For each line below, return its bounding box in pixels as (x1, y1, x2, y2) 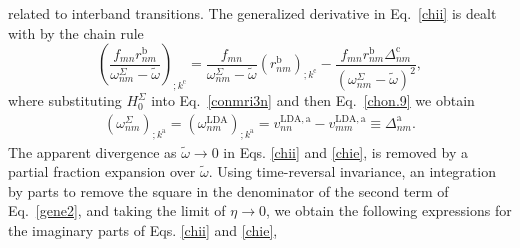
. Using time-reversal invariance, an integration (208, 161, 496, 182)
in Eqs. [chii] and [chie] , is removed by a (223, 141, 468, 162)
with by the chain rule (8, 22, 144, 43)
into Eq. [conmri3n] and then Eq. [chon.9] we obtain (151, 90, 475, 111)
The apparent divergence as (8, 141, 177, 162)
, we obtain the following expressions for (266, 200, 512, 221)
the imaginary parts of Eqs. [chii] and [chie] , (8, 219, 278, 240)
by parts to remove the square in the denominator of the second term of (8, 180, 449, 201)
